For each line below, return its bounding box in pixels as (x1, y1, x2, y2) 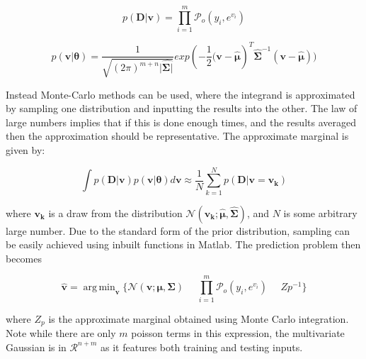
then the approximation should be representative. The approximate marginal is (6, 128, 349, 143)
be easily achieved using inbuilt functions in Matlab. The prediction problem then (6, 237, 361, 252)
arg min (83, 282, 115, 293)
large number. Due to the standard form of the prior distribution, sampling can (6, 223, 350, 238)
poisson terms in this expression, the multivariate (131, 326, 345, 341)
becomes (6, 250, 42, 265)
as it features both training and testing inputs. (101, 339, 303, 354)
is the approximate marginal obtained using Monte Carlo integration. (48, 311, 349, 326)
